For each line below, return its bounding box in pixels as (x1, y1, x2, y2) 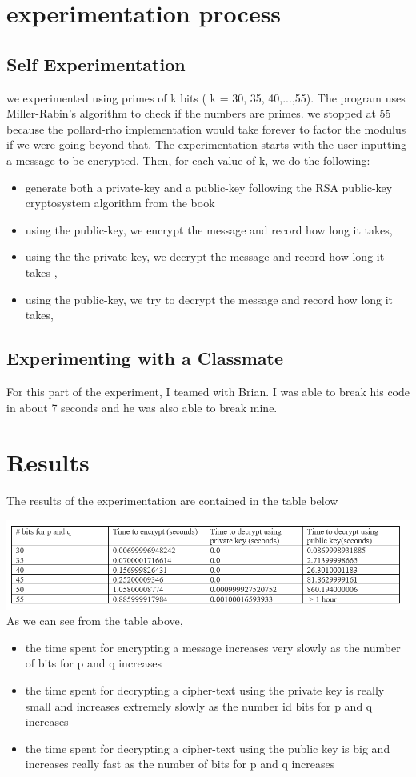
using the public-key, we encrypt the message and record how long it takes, (25, 221, 393, 238)
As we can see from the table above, (6, 612, 183, 629)
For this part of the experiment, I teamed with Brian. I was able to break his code (6, 382, 410, 399)
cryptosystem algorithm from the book (25, 194, 215, 211)
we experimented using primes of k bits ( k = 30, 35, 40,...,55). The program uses (6, 89, 406, 106)
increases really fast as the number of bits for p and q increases (25, 755, 335, 772)
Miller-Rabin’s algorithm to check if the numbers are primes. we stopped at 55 (6, 105, 391, 122)
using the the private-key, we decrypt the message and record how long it (25, 248, 385, 265)
